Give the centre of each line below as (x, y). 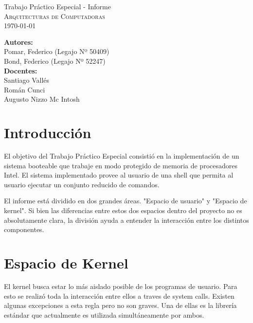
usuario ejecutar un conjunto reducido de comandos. (82, 184)
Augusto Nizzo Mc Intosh (42, 99)
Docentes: (21, 70)
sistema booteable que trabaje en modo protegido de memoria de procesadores (121, 165)
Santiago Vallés (27, 80)
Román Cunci (25, 89)
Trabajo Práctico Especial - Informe (57, 6)
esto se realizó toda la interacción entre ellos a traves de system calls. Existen (119, 296)
